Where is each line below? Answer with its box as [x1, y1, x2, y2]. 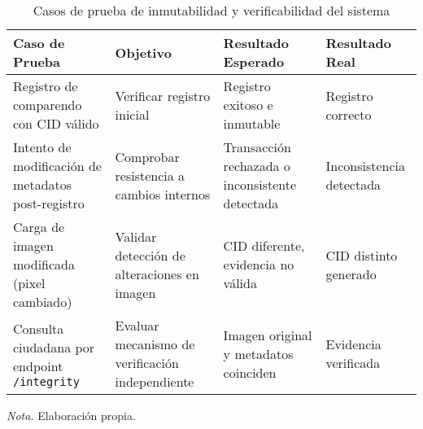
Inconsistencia [325, 156, 405, 175]
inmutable [223, 114, 281, 133]
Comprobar [115, 147, 180, 166]
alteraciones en [115, 264, 199, 283]
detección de [115, 245, 185, 265]
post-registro [13, 194, 85, 212]
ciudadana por [13, 337, 95, 357]
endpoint [13, 356, 63, 375]
